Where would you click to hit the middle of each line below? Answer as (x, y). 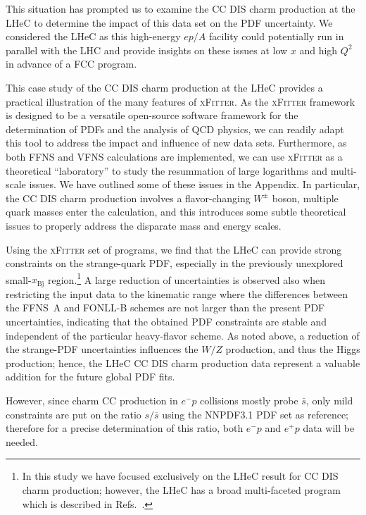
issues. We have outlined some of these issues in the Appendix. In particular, (195, 184)
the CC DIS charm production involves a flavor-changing (128, 198)
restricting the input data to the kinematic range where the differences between (177, 293)
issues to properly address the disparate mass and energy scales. (144, 225)
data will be (329, 428)
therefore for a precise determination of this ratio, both (125, 428)
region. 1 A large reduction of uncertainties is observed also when (187, 278)
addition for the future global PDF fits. (90, 377)
